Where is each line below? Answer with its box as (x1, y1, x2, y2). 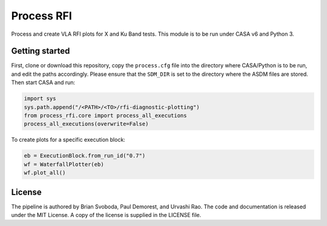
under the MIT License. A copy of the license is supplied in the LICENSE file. (11, 211, 202, 219)
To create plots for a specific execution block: (11, 136, 125, 144)
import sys (24, 95, 56, 102)
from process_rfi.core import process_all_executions (24, 112, 187, 119)
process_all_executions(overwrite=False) (24, 121, 149, 127)
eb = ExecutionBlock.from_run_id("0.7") (24, 152, 145, 159)
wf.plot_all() (24, 170, 66, 176)
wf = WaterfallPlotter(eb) (24, 161, 104, 168)
